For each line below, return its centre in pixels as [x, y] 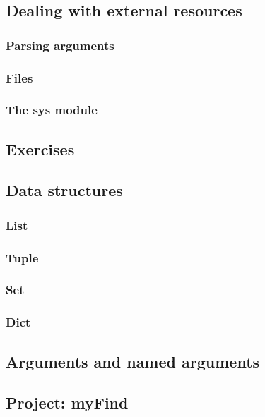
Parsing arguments [60, 45]
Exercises [40, 149]
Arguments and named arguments [133, 361]
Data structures [64, 190]
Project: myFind [67, 403]
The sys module [52, 110]
